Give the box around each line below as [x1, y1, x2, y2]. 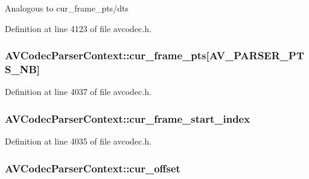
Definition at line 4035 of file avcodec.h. [5, 135, 151, 148]
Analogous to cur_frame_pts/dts [5, 2, 129, 14]
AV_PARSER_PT [209, 48, 304, 63]
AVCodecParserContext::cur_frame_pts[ [5, 48, 209, 63]
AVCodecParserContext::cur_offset [5, 160, 180, 175]
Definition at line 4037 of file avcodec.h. [5, 85, 151, 98]
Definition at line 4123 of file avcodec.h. [5, 22, 151, 34]
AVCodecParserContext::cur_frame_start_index [5, 111, 250, 126]
